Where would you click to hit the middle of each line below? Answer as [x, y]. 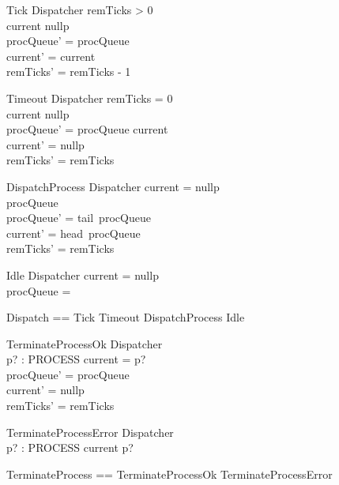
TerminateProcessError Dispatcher [90, 432]
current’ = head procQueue [73, 233]
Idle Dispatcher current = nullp [83, 274]
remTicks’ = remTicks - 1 [69, 71]
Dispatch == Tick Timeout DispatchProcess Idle [126, 317]
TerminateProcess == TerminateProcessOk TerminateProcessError [169, 474]
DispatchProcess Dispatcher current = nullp [113, 186]
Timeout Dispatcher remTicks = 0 [90, 98]
